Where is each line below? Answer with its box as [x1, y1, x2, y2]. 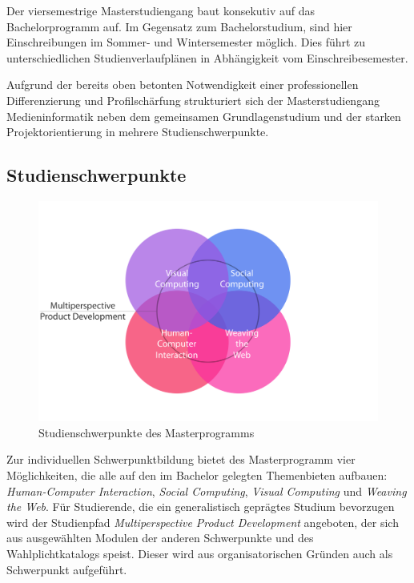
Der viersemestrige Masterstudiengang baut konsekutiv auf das [6, 2, 316, 18]
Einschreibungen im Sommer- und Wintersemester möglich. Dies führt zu [6, 34, 366, 50]
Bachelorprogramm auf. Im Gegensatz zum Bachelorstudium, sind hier [6, 18, 352, 34]
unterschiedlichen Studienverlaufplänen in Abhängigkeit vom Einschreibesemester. [6, 49, 408, 66]
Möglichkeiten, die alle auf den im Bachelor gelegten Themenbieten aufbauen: [6, 467, 388, 484]
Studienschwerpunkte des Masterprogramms [38, 424, 255, 440]
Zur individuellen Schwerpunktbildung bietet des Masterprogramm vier [6, 451, 356, 468]
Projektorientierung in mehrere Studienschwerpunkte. [6, 123, 269, 140]
